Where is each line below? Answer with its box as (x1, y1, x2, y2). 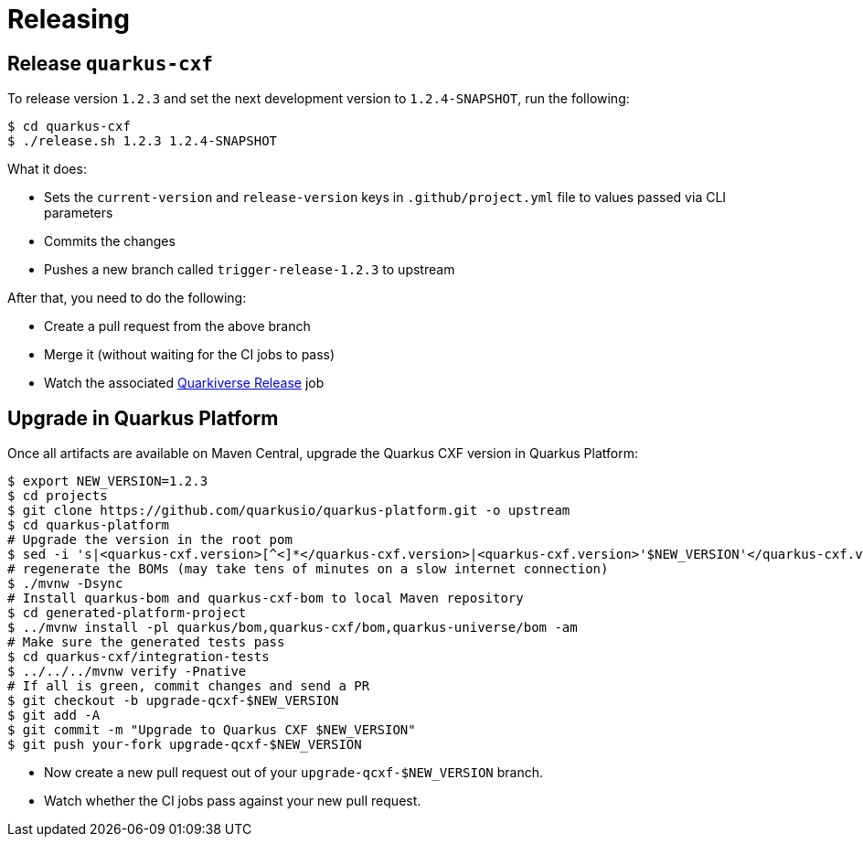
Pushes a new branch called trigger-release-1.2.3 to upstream (44, 262, 455, 278)
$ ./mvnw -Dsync (7, 576, 123, 592)
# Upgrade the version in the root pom (7, 532, 293, 548)
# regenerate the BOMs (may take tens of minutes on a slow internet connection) (7, 561, 609, 577)
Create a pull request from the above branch (44, 318, 311, 335)
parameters (44, 205, 113, 221)
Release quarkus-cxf (7, 51, 213, 75)
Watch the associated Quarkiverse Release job (44, 375, 325, 391)
